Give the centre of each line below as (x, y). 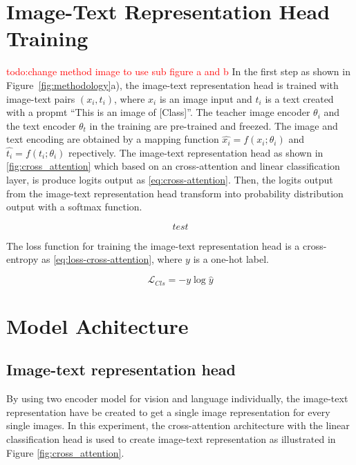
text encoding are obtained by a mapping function (113, 139)
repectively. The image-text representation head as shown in (196, 152)
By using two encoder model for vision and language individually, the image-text (177, 398)
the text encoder (41, 125)
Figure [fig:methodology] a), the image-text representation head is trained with (172, 85)
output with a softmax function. (74, 207)
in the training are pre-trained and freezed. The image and (214, 125)
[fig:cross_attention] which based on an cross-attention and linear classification (173, 166)
